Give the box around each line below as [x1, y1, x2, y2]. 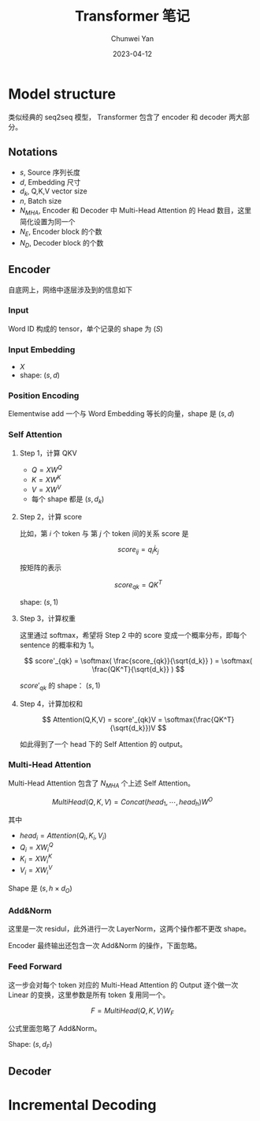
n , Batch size [19, 197, 62, 206]
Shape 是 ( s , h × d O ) [8, 883, 72, 894]
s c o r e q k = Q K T [113, 579, 163, 591]
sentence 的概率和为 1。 [19, 640, 98, 650]
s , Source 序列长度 [19, 167, 80, 177]
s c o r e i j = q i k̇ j [117, 545, 159, 557]
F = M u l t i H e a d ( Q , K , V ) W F [90, 1006, 175, 1017]
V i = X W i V [19, 864, 53, 877]
